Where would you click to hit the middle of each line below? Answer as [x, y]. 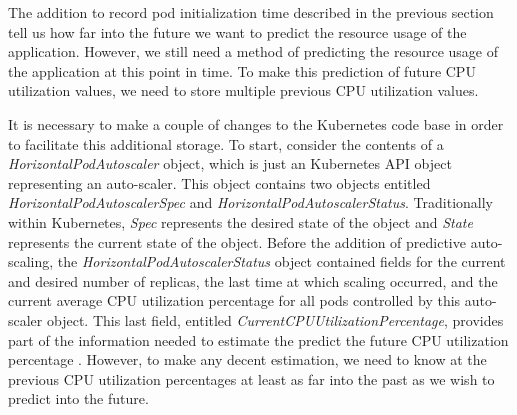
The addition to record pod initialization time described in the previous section [251, 12]
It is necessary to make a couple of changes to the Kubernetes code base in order [256, 123]
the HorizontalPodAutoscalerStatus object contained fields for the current [281, 261]
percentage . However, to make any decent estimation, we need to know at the [247, 359]
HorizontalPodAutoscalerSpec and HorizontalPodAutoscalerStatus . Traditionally [250, 202]
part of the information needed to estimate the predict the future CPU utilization [258, 339]
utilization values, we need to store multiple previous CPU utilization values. [243, 90]
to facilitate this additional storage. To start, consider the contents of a [226, 143]
